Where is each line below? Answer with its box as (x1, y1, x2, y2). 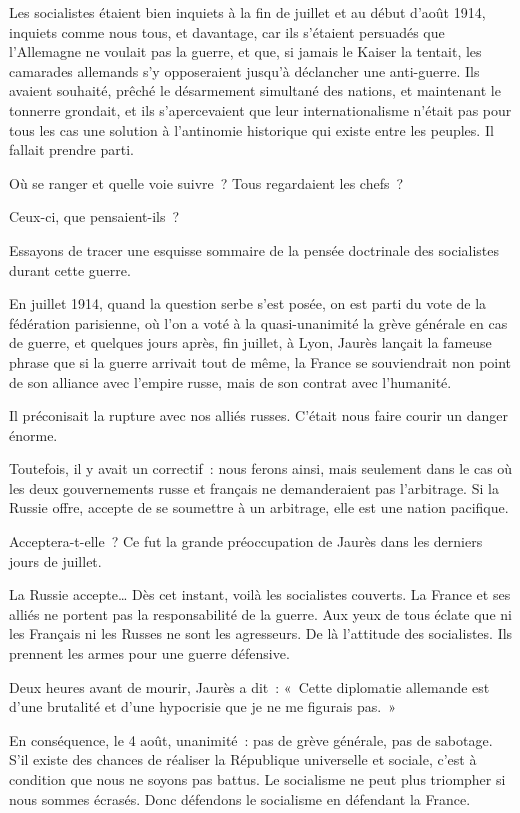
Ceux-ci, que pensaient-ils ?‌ (9, 206, 180, 227)
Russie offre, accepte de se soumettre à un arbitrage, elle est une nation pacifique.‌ (9, 497, 509, 518)
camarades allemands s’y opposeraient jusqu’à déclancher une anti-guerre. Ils (9, 60, 480, 81)
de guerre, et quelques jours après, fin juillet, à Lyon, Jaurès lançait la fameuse (9, 332, 492, 353)
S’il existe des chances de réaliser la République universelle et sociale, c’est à (9, 749, 477, 770)
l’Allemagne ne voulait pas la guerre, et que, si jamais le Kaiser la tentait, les (9, 41, 482, 62)
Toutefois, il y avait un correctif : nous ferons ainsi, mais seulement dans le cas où (9, 458, 513, 479)
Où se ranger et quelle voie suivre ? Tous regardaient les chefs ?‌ (9, 172, 404, 193)
